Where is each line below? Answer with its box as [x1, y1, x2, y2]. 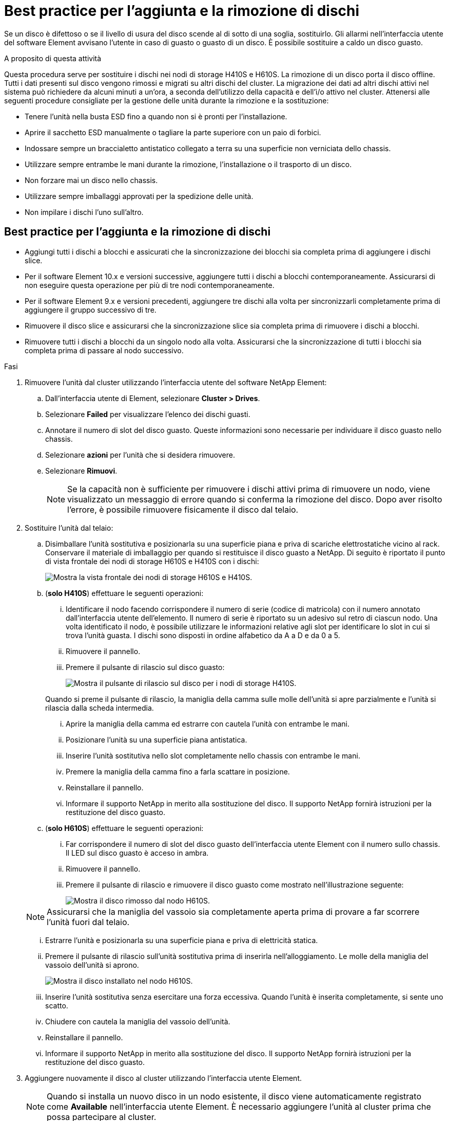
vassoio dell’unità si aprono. [45, 960, 139, 969]
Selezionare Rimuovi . [45, 466, 118, 475]
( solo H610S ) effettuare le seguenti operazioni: [45, 823, 204, 833]
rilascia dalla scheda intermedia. [45, 703, 154, 712]
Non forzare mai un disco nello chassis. [25, 175, 158, 185]
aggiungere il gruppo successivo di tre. [25, 305, 157, 314]
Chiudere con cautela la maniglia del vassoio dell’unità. [45, 1017, 230, 1026]
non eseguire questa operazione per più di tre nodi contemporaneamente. [25, 280, 275, 290]
